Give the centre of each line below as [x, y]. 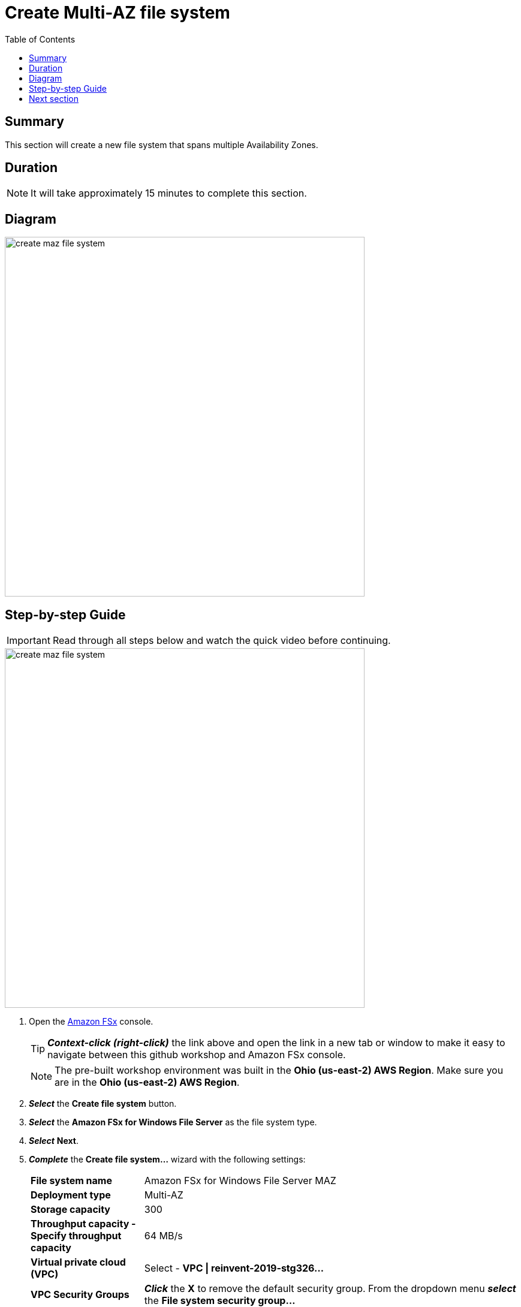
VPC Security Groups [80, 1295]
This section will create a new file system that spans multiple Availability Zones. [162, 144]
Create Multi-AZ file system [118, 13]
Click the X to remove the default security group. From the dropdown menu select [330, 1289]
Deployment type [71, 1195]
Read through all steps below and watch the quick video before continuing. [222, 641]
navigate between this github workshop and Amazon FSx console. [197, 1055]
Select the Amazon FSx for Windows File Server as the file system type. [173, 1122]
